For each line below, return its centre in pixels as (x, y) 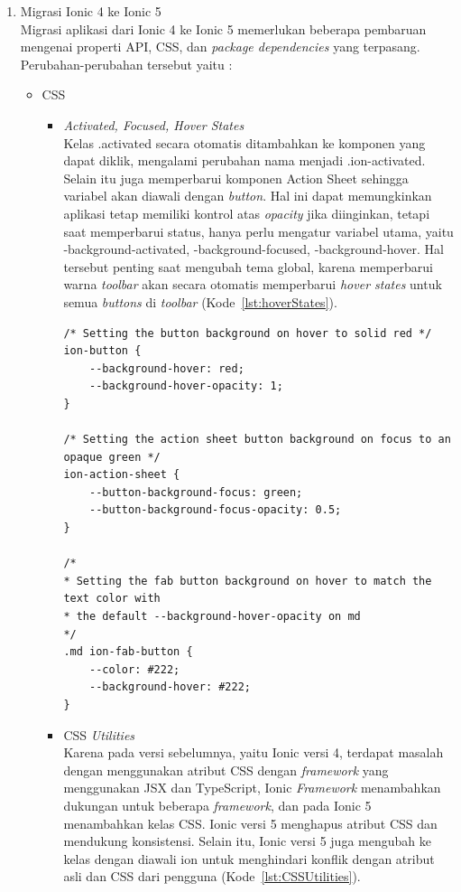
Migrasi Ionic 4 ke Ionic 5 (91, 11)
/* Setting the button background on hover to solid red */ (248, 333)
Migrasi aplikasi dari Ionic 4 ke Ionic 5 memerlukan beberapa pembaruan (223, 28)
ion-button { (102, 351)
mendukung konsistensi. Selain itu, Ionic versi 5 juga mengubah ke (247, 841)
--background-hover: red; (167, 368)
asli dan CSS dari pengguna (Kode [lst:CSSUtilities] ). (212, 876)
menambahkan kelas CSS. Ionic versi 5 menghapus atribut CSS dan (250, 823)
